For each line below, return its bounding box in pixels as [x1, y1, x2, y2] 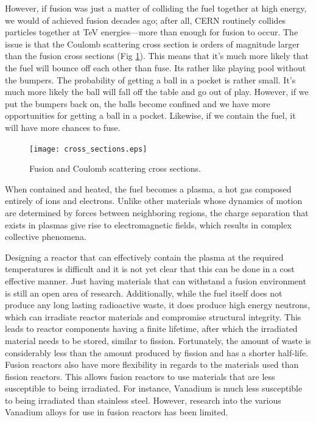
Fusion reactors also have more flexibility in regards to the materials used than [5, 358, 299, 371]
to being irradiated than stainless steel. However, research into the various [5, 393, 281, 406]
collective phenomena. [5, 230, 86, 243]
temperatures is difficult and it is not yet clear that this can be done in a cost [5, 262, 295, 275]
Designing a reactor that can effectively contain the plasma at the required [5, 250, 284, 263]
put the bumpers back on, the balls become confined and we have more [5, 97, 270, 110]
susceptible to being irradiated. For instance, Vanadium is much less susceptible [5, 382, 303, 395]
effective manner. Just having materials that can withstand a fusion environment [5, 274, 306, 287]
